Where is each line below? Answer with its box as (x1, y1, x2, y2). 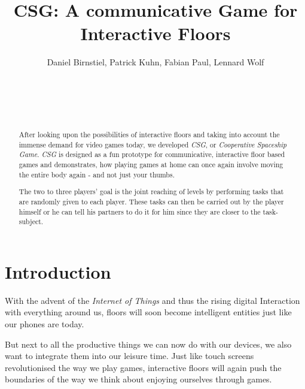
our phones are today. (5, 318, 84, 330)
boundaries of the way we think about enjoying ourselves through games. (5, 373, 272, 385)
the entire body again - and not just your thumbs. (19, 169, 175, 179)
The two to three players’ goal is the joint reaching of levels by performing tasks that (19, 186, 284, 197)
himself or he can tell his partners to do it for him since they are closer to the (19, 206, 261, 216)
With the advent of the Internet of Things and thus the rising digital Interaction (5, 294, 300, 306)
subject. (19, 216, 44, 227)
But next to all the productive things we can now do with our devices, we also (5, 337, 292, 350)
